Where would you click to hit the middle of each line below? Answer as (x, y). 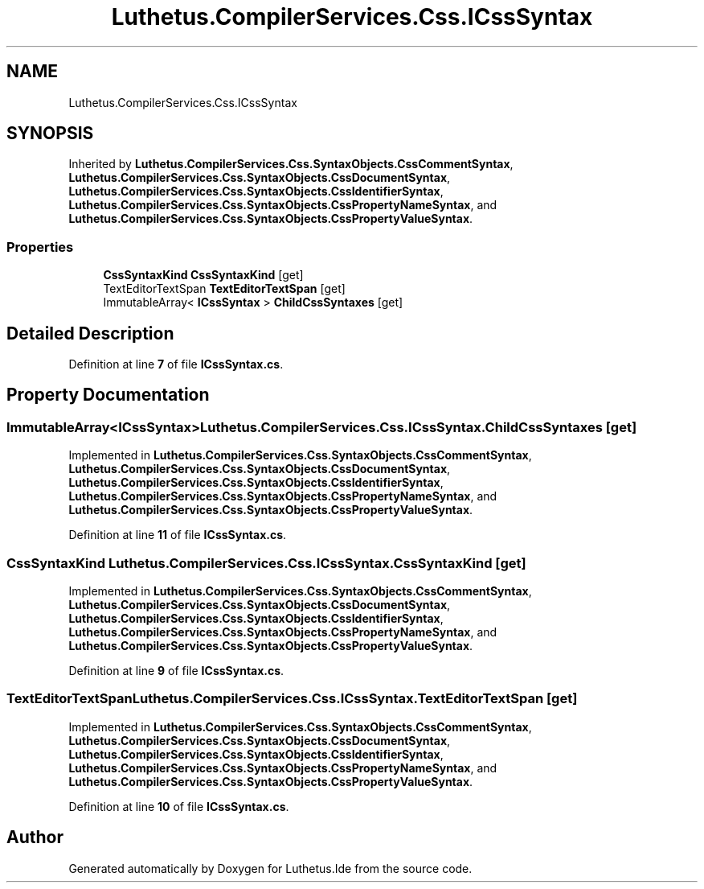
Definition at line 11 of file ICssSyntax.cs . (178, 535)
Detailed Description (90, 333)
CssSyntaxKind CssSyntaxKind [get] (203, 275)
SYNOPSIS (50, 134)
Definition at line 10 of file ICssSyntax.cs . (179, 806)
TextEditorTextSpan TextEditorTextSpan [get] (224, 289)
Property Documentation (108, 395)
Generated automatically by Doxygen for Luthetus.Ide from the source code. (270, 868)
